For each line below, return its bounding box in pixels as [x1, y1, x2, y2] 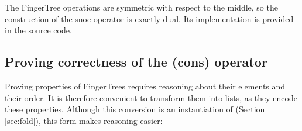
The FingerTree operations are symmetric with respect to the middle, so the [5, 1, 278, 13]
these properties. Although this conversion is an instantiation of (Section [5, 103, 265, 115]
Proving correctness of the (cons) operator [5, 53, 267, 71]
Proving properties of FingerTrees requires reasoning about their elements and [5, 80, 286, 92]
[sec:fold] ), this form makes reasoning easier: [5, 114, 163, 126]
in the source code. [5, 24, 72, 36]
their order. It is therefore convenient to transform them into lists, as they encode [5, 91, 297, 104]
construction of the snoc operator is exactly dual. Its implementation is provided [5, 12, 294, 25]
